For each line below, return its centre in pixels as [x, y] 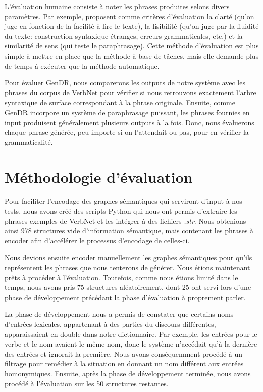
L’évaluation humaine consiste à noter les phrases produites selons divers [117, 6]
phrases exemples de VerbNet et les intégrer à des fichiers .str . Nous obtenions [125, 220]
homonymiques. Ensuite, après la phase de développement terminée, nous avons [128, 373]
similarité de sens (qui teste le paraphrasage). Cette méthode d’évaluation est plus [132, 46]
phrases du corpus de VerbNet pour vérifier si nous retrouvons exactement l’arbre [130, 92]
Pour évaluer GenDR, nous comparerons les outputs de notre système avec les [125, 83]
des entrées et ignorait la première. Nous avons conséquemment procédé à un [124, 353]
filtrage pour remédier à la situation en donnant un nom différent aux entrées [124, 363]
